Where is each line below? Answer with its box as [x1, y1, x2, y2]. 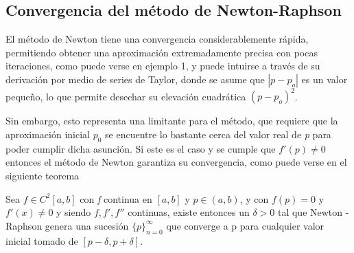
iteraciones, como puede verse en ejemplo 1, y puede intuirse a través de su [5, 58, 320, 73]
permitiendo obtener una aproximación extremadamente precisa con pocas [5, 45, 318, 59]
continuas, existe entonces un [128, 205, 250, 219]
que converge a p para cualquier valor [166, 218, 324, 232]
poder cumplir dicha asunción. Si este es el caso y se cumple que [5, 141, 276, 155]
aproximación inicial [5, 127, 90, 142]
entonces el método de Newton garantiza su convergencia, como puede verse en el [5, 155, 347, 169]
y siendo [56, 205, 91, 219]
